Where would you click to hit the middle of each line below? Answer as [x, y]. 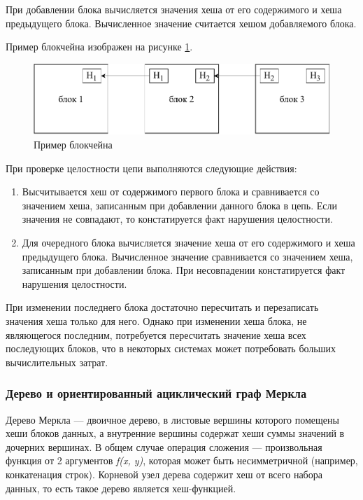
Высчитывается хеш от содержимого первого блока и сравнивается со [171, 192]
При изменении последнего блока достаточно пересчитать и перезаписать [162, 307]
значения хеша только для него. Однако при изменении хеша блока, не [156, 321]
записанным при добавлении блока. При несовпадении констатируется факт [184, 270]
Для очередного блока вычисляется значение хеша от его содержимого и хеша [188, 243]
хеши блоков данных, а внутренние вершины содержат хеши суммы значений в [175, 433]
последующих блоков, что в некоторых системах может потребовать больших [171, 348]
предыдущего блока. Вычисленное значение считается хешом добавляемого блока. [181, 23]
